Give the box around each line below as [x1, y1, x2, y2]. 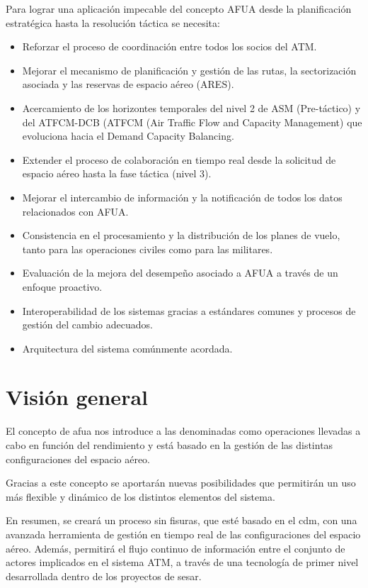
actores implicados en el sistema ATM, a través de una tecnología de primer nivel [6, 555, 359, 570]
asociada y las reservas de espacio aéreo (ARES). [22, 77, 234, 91]
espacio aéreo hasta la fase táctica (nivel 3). [22, 166, 212, 181]
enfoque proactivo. [22, 279, 103, 294]
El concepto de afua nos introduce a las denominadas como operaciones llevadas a [6, 423, 361, 438]
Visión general [6, 382, 148, 411]
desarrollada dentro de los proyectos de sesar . [6, 568, 202, 583]
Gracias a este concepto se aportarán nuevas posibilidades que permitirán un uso [6, 475, 356, 490]
